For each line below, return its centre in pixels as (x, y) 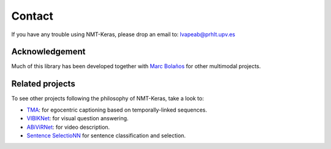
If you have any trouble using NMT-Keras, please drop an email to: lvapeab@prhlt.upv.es (123, 34)
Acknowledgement (48, 52)
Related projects (44, 84)
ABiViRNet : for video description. (68, 127)
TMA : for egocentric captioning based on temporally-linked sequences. (117, 110)
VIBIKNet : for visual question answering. (78, 118)
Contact (32, 16)
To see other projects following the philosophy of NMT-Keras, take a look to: (108, 99)
